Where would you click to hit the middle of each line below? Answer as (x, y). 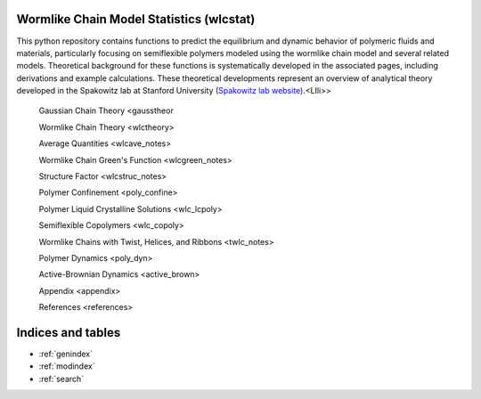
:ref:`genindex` (66, 354)
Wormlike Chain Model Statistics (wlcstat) (136, 19)
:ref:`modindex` (67, 366)
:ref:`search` (61, 379)
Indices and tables (69, 333)
